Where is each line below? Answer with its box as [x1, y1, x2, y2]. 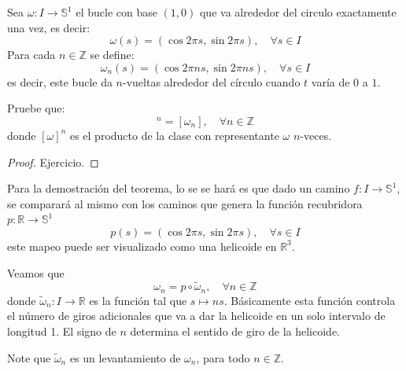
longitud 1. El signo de [7, 322, 116, 339]
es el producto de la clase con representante [69, 127, 279, 143]
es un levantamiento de [69, 349, 181, 365]
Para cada [7, 46, 56, 63]
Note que [7, 349, 51, 365]
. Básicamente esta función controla [223, 292, 396, 308]
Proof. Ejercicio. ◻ [7, 153, 99, 170]
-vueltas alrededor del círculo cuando [123, 73, 301, 90]
